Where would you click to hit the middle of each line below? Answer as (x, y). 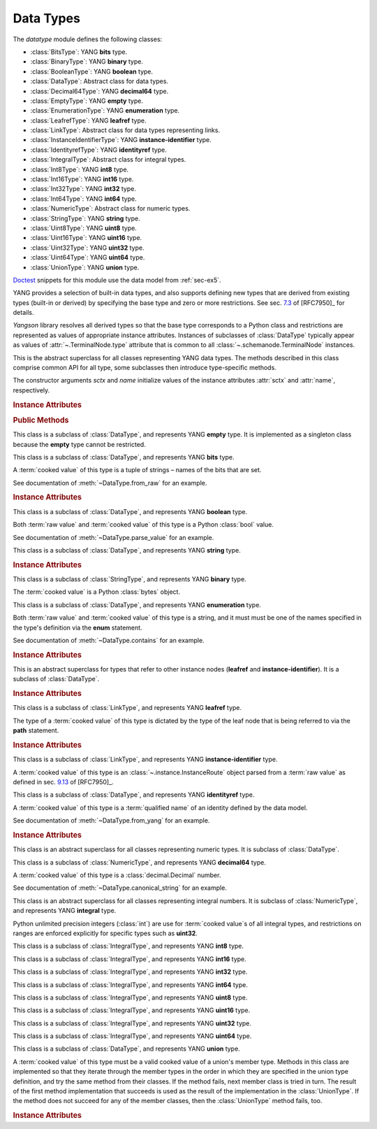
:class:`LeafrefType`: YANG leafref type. (88, 120)
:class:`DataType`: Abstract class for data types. (99, 81)
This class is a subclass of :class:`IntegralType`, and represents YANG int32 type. (130, 972)
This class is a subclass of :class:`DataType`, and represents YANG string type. (127, 550)
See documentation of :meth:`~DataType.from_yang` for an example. (111, 821)
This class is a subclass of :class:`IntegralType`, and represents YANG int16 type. (130, 959)
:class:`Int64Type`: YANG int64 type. (83, 199)
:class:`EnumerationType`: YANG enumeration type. (105, 111)
